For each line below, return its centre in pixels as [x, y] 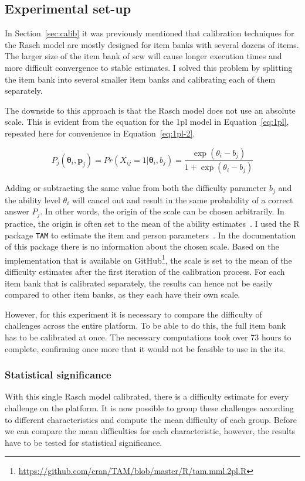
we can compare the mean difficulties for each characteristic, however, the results [150, 431]
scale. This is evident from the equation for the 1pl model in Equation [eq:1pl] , [147, 122]
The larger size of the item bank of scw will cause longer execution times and [143, 56]
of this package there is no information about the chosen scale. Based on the [142, 246]
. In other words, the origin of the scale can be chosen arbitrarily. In [162, 211]
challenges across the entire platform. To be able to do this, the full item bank [145, 325]
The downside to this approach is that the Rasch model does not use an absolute [150, 110]
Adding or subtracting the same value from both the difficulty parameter [136, 188]
